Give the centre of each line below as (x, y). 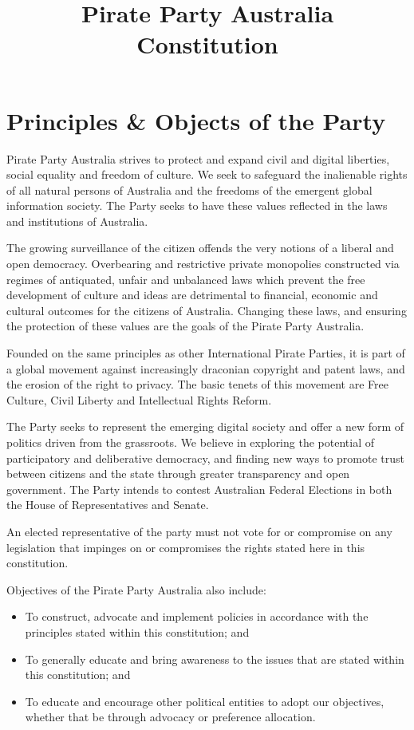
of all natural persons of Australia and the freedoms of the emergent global (189, 189)
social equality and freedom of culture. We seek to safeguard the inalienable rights (207, 174)
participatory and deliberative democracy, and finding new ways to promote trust (205, 458)
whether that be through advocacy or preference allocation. (170, 717)
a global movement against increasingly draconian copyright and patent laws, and (206, 368)
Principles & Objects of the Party (196, 120)
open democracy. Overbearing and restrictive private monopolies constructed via (203, 264)
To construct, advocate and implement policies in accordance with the (197, 616)
